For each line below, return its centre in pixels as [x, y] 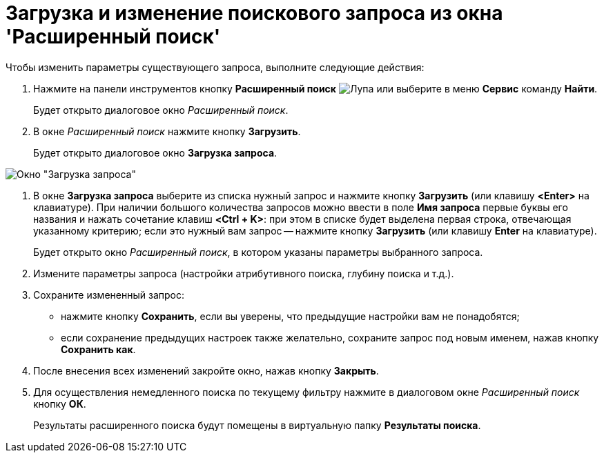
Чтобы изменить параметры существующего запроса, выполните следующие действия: [215, 67]
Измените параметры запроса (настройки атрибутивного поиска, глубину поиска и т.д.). [244, 273]
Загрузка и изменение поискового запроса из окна [254, 13]
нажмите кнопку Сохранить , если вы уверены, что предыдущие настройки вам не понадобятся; [290, 316]
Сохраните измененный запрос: [109, 295]
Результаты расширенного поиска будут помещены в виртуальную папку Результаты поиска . [257, 425]
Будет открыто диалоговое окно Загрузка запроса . [155, 152]
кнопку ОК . [60, 404]
